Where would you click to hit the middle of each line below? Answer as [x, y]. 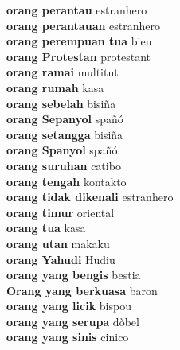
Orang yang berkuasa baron [82, 290]
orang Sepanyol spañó [65, 119]
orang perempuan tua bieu [79, 41]
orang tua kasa [46, 228]
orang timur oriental [61, 212]
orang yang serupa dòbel [73, 321]
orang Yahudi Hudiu [61, 259]
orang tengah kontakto [67, 181]
